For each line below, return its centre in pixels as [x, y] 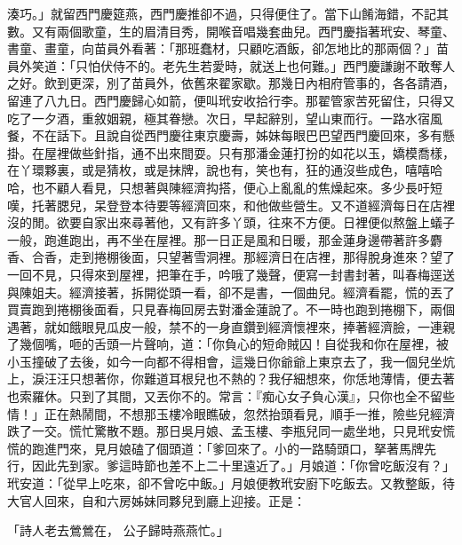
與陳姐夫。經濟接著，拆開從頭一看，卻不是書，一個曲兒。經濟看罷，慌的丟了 [231, 292]
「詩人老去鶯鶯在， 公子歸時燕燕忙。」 [118, 530]
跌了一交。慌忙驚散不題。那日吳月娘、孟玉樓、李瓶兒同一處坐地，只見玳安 [225, 431]
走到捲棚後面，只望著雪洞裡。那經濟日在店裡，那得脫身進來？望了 [262, 257]
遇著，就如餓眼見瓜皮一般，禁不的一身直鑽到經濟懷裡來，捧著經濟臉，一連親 [231, 326]
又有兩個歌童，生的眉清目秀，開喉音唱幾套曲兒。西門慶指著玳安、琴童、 [243, 31]
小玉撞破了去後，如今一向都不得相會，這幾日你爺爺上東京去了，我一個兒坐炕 [231, 361]
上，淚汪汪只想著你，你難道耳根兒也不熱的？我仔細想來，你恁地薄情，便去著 [231, 379]
